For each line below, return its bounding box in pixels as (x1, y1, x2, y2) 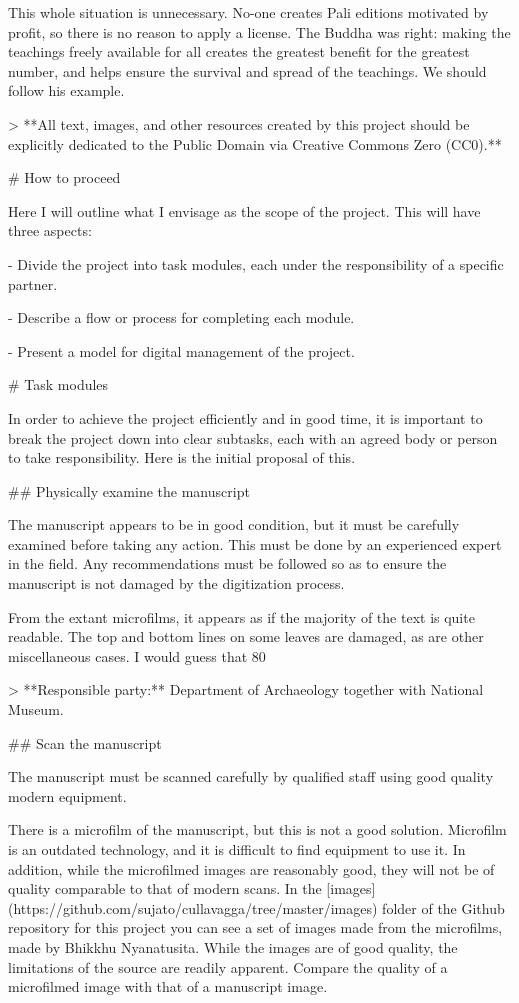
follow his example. (8, 80, 125, 101)
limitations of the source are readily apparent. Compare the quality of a (8, 956, 448, 977)
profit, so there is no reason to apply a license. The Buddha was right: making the (8, 21, 511, 42)
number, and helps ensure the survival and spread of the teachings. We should (8, 60, 487, 81)
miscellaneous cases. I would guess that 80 (8, 645, 266, 666)
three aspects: (8, 220, 92, 241)
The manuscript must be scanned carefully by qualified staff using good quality (8, 766, 494, 787)
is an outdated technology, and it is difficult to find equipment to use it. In (8, 839, 466, 859)
